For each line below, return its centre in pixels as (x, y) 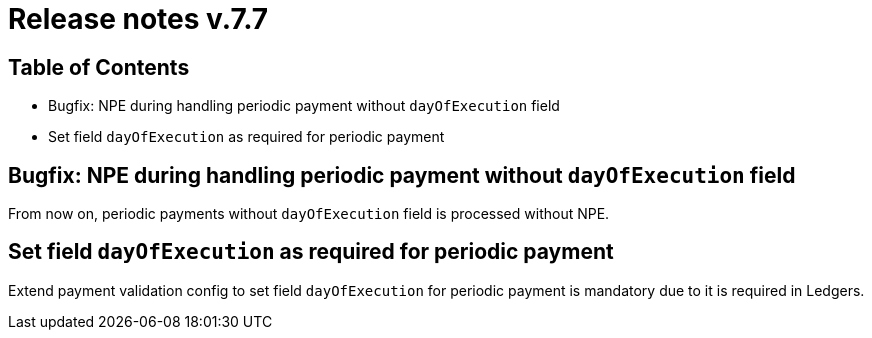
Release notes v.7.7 (138, 19)
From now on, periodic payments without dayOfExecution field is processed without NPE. (309, 214)
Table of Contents (99, 67)
